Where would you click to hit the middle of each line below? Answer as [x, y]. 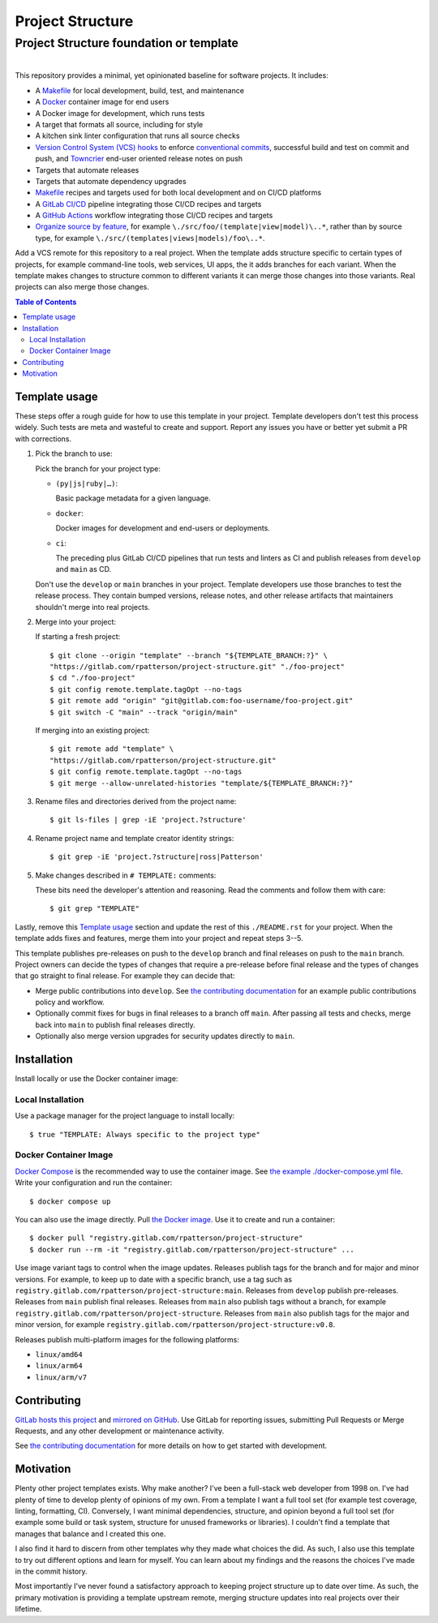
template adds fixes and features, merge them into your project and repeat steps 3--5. [159, 938]
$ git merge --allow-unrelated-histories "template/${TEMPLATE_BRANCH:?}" [202, 783]
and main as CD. [84, 569]
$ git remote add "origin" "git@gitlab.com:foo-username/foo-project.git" [202, 701]
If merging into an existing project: [92, 731]
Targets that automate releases [87, 170]
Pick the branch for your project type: [98, 468]
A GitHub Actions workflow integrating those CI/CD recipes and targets [154, 216]
